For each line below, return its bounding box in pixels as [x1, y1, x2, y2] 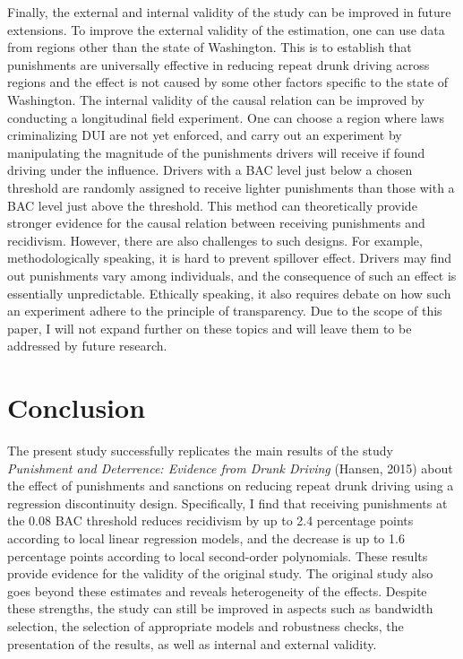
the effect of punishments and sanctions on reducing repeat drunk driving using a [7, 476, 454, 495]
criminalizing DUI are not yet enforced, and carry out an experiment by [7, 126, 402, 144]
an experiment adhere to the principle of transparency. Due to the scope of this [7, 301, 442, 320]
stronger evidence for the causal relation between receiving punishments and [7, 213, 425, 232]
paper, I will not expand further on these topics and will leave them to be [7, 318, 412, 337]
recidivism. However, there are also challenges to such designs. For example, [7, 230, 423, 249]
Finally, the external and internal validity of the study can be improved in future [7, 3, 451, 21]
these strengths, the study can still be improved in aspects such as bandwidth [7, 599, 433, 618]
